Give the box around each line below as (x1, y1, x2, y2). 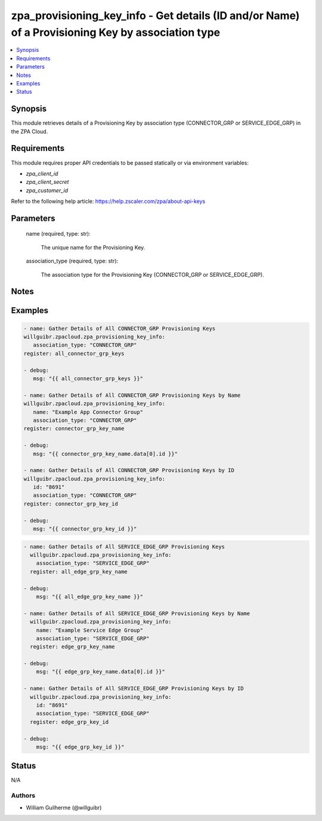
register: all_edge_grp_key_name (30, 568, 128, 575)
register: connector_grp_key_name (23, 425, 125, 432)
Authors (11, 791, 36, 800)
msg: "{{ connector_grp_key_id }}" (33, 526, 137, 532)
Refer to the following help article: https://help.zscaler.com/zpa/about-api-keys (11, 197, 206, 205)
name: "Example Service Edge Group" (36, 626, 143, 634)
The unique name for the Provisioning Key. (41, 243, 145, 251)
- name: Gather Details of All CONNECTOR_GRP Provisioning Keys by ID (23, 467, 235, 474)
